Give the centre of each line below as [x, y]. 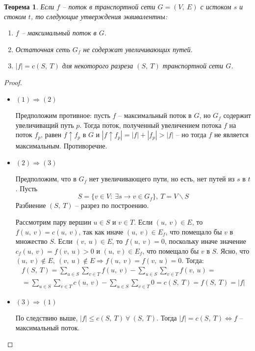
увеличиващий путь [45, 125]
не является [231, 134]
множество [31, 241]
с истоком [216, 6]
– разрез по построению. [112, 205]
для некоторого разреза [98, 66]
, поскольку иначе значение [205, 241]
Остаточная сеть [43, 49]
